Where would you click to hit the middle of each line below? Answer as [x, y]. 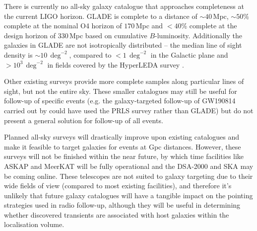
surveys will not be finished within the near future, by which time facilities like [124, 156]
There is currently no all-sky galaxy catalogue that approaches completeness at [124, 6]
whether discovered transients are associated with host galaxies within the [117, 214]
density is [18, 54]
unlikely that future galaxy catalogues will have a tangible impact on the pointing [128, 195]
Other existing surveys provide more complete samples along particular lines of [124, 81]
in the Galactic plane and [189, 54]
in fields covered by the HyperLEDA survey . [116, 64]
